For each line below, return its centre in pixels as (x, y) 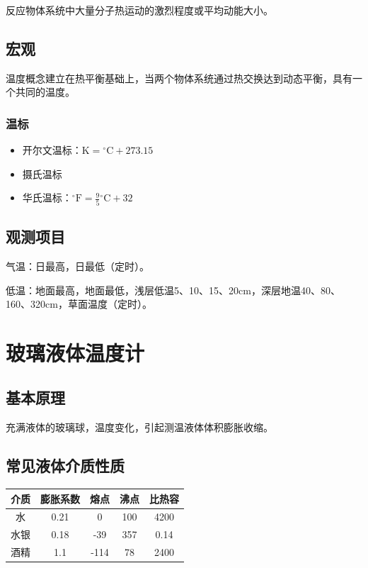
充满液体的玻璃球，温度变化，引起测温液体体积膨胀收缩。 (139, 427)
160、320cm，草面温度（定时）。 (79, 304)
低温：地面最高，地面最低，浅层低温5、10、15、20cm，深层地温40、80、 (173, 290)
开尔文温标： (52, 150)
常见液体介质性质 (65, 466)
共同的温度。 (45, 92)
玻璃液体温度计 (75, 352)
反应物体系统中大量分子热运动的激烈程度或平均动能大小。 (139, 10)
